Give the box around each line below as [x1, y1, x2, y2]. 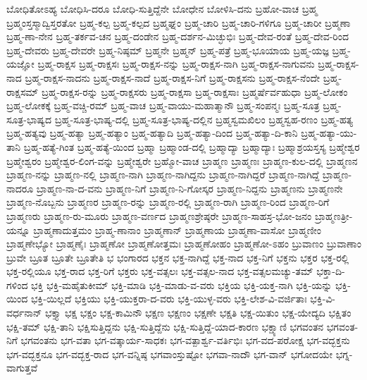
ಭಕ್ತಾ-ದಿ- [316, 264, 345, 278]
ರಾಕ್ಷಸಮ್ [6, 84, 39, 99]
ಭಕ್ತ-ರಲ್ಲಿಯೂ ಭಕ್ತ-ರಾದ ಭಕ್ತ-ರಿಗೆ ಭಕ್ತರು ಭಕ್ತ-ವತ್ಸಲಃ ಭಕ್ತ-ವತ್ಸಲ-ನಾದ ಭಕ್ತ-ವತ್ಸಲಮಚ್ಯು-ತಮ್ [6, 264, 313, 278]
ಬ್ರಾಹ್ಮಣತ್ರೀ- [314, 208, 353, 223]
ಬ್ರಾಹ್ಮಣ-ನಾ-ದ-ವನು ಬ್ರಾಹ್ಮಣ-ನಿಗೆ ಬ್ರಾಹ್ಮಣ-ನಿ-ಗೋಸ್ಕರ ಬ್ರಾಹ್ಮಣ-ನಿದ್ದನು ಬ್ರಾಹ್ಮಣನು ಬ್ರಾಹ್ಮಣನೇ [36, 180, 343, 195]
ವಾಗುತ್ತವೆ [6, 360, 38, 375]
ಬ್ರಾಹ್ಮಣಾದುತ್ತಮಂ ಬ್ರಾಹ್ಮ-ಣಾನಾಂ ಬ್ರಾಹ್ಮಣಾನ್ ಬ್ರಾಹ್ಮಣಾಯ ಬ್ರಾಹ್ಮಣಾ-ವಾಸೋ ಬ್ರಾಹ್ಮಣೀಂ [33, 222, 322, 237]
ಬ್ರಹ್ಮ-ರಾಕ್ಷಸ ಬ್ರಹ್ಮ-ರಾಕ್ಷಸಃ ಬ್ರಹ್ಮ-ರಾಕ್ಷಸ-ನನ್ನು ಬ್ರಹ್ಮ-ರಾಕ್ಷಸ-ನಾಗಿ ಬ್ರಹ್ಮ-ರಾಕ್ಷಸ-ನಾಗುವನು [37, 56, 315, 71]
